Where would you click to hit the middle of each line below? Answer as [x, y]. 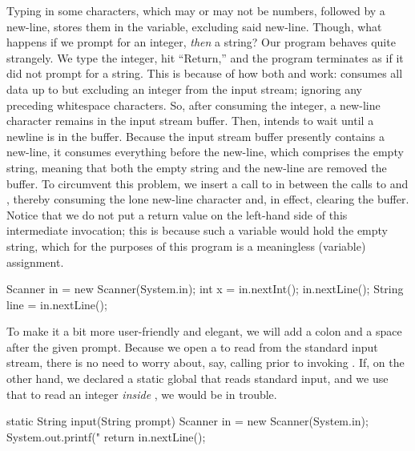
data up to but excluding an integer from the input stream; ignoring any [185, 89]
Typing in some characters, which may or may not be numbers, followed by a [196, 10]
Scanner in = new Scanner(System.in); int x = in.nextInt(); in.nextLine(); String [205, 289]
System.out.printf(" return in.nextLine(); [106, 436]
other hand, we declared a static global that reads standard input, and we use [197, 379]
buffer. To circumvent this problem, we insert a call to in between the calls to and [207, 183]
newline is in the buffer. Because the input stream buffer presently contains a [196, 136]
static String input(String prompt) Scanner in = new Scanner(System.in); [187, 421]
